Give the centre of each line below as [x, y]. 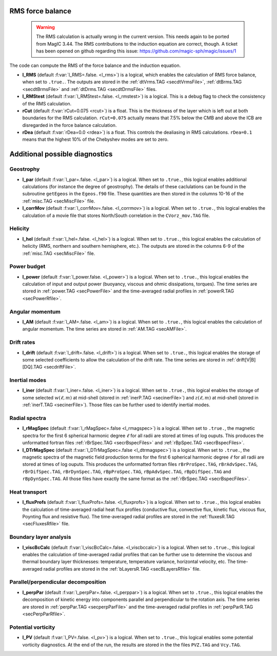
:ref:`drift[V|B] [241, 359]
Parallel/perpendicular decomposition [58, 582]
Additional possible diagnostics [61, 154]
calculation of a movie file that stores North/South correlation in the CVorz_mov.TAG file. [116, 215]
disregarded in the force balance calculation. [70, 125]
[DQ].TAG [33, 367]
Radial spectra [28, 418]
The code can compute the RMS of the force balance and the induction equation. [95, 65]
